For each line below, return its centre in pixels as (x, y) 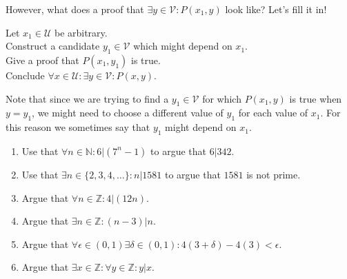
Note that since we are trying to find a (87, 98)
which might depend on (183, 46)
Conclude (25, 75)
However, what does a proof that (75, 9)
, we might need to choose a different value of (128, 113)
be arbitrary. (81, 32)
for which (222, 98)
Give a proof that (42, 60)
